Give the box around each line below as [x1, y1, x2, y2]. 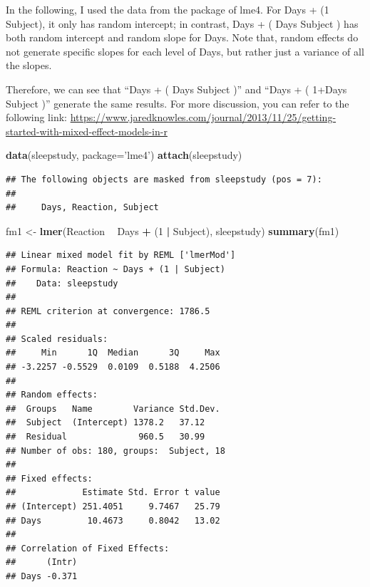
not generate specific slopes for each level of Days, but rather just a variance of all [6, 43, 364, 58]
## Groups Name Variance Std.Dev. [6, 403, 220, 414]
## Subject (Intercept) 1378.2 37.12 [6, 417, 205, 428]
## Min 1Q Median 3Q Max [6, 348, 220, 358]
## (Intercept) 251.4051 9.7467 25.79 [6, 502, 220, 511]
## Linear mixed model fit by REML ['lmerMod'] [6, 250, 236, 261]
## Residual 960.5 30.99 [6, 432, 205, 442]
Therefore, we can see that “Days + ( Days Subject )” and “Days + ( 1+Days [6, 81, 347, 96]
